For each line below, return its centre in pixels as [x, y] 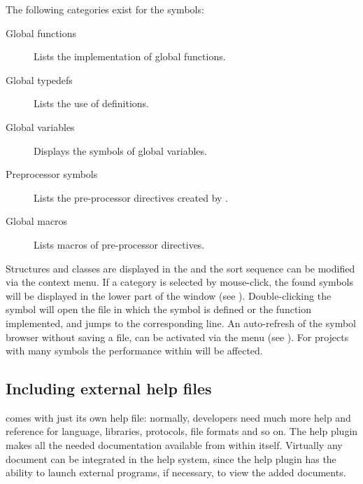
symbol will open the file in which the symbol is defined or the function [159, 309]
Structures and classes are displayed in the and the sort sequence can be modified [180, 268]
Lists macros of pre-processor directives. [119, 244]
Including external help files [109, 388]
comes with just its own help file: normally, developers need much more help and [178, 417]
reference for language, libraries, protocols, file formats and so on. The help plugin [182, 431]
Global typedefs [39, 79]
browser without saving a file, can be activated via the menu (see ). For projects [177, 337]
